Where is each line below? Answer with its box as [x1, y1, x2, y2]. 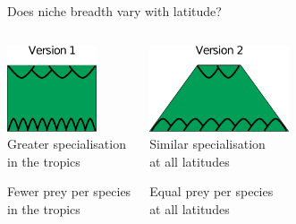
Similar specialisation [149, 134, 266, 153]
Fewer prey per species [7, 182, 131, 201]
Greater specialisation [7, 134, 126, 153]
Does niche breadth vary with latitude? [7, 2, 222, 20]
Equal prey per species [149, 182, 274, 201]
